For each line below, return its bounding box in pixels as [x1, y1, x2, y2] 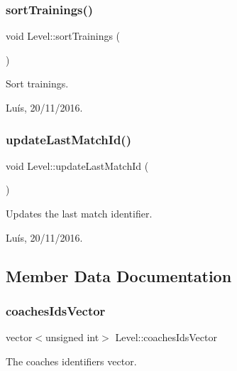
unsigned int [45, 330, 99, 345]
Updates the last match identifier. [6, 206, 153, 220]
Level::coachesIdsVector [115, 330, 217, 345]
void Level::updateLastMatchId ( [6, 158, 149, 173]
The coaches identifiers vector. [6, 353, 137, 368]
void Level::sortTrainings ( [6, 28, 121, 43]
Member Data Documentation [6, 264, 232, 286]
